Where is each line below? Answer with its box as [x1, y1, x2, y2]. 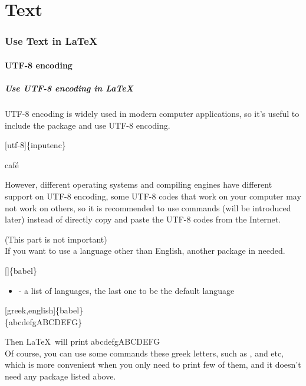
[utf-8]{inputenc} [5, 139, 66, 151]
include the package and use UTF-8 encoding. [5, 119, 170, 131]
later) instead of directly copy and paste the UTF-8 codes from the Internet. [5, 213, 281, 225]
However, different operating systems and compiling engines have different [5, 178, 272, 191]
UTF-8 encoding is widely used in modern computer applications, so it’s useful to [5, 107, 300, 119]
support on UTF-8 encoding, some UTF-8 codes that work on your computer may [5, 189, 301, 202]
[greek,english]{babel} [5, 304, 84, 316]
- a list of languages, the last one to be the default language [18, 284, 235, 296]
